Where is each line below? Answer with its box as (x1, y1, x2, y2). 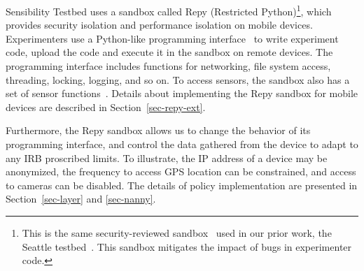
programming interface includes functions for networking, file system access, (6, 59, 331, 73)
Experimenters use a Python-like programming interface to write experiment (6, 31, 339, 45)
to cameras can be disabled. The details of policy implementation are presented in (6, 177, 358, 192)
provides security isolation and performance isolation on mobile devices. (6, 17, 313, 32)
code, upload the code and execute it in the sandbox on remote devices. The (6, 45, 333, 59)
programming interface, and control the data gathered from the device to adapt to (6, 137, 358, 151)
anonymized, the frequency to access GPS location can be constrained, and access (6, 164, 356, 179)
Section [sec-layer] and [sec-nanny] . (6, 191, 156, 206)
